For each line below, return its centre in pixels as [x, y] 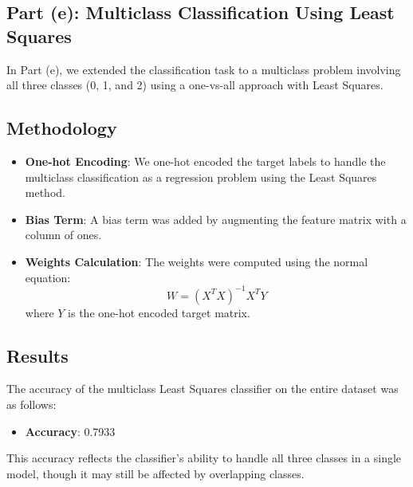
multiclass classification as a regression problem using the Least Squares [201, 177]
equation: [48, 277]
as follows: [31, 405]
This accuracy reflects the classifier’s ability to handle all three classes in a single [204, 458]
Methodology [62, 128]
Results [37, 355]
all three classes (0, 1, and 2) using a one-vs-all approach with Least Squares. [195, 85]
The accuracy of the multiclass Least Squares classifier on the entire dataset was [203, 389]
